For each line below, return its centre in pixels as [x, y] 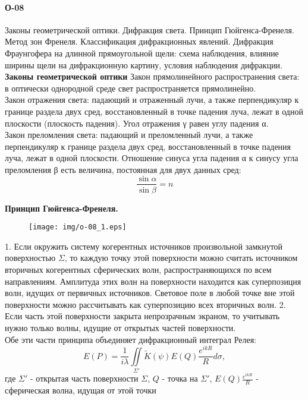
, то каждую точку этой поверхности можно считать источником [181, 258]
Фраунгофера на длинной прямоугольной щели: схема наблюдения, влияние [142, 53]
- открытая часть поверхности [84, 378]
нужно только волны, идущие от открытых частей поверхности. [120, 327]
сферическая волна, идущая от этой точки [81, 390]
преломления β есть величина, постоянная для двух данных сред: [123, 169]
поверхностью [30, 258]
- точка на [180, 378]
